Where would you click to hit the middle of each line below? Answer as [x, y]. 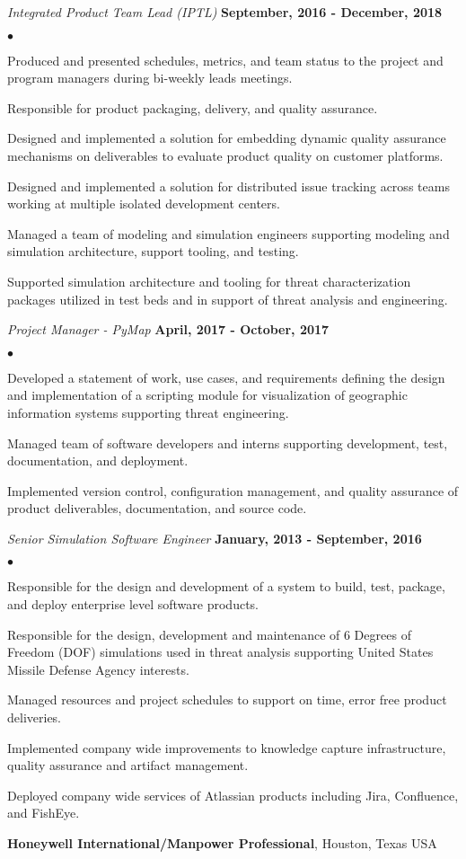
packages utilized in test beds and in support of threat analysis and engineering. [228, 299]
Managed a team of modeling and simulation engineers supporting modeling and [229, 233]
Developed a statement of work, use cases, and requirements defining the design [226, 377]
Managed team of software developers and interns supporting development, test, [228, 443]
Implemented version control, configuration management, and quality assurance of [233, 490]
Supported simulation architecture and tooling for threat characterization [209, 281]
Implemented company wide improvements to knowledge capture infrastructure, [227, 747]
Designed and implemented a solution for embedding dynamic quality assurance [227, 138]
